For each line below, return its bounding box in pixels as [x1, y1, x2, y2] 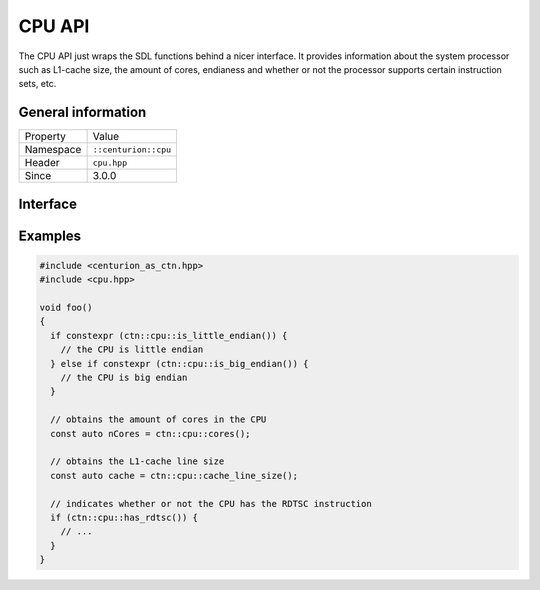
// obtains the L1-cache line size [50, 456, 225, 467]
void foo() [39, 302, 93, 314]
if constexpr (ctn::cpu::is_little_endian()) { [50, 330, 288, 341]
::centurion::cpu [92, 144, 172, 155]
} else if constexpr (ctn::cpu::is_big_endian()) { [50, 358, 309, 369]
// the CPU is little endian [60, 344, 204, 355]
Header [24, 156, 60, 170]
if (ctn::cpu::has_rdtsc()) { [50, 511, 199, 523]
